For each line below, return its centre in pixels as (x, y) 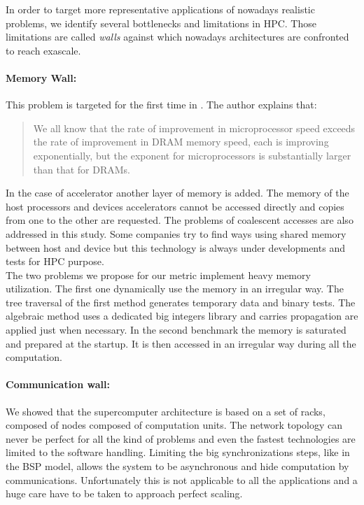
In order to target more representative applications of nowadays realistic (160, 9)
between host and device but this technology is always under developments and (175, 247)
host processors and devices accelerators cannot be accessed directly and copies (175, 206)
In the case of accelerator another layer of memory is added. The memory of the (177, 193)
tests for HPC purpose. (55, 261)
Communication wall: (58, 384)
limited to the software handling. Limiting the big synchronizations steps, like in (178, 452)
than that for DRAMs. (82, 169)
